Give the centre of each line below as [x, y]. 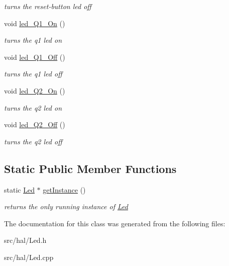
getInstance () [64, 189]
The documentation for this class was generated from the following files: [115, 223]
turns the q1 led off [33, 74]
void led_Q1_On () [35, 23]
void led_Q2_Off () [35, 124]
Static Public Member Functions [90, 168]
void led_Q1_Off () [35, 57]
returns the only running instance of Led [66, 206]
